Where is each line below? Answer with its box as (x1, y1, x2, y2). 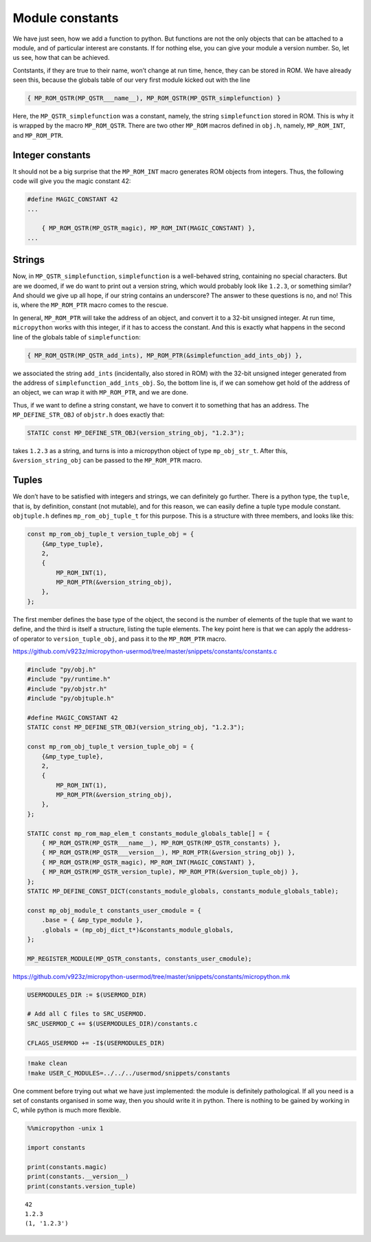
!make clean (27, 1060, 68, 1067)
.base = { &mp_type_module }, (41, 916, 144, 924)
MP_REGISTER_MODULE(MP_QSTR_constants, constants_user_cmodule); (27, 954, 252, 962)
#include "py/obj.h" (27, 665, 96, 673)
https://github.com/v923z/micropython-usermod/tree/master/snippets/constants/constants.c (12, 647, 278, 655)
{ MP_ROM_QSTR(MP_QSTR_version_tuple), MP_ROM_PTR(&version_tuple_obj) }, (41, 868, 299, 876)
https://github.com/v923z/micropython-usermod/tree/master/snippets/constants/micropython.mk (12, 972, 291, 980)
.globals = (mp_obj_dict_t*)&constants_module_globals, (41, 926, 234, 934)
